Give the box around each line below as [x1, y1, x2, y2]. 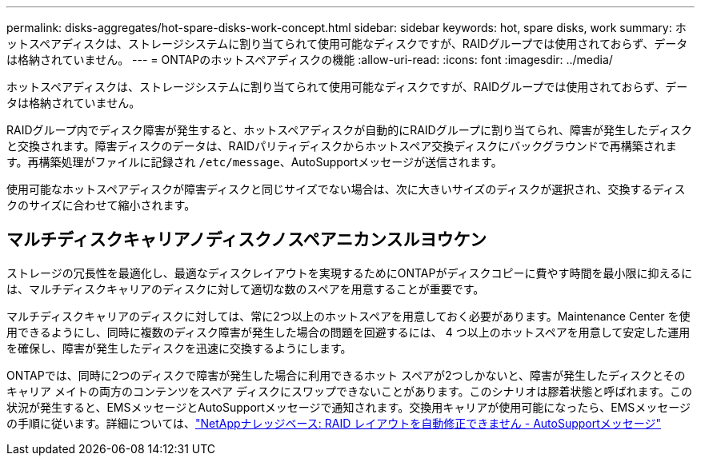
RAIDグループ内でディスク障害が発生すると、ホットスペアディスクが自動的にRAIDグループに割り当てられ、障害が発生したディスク [6, 123, 693, 137]
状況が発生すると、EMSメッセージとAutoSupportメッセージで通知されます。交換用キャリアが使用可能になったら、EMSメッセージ [6, 400, 691, 414]
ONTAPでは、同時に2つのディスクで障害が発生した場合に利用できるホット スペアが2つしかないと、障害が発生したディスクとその [6, 368, 686, 382]
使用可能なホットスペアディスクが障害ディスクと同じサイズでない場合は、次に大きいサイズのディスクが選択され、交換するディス [6, 182, 686, 196]
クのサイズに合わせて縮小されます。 [6, 198, 196, 212]
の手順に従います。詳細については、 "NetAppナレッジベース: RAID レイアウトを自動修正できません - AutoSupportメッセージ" [6, 416, 662, 430]
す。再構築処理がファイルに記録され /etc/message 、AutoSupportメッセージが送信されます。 [6, 155, 503, 169]
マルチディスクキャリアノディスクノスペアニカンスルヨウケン [6, 229, 487, 250]
